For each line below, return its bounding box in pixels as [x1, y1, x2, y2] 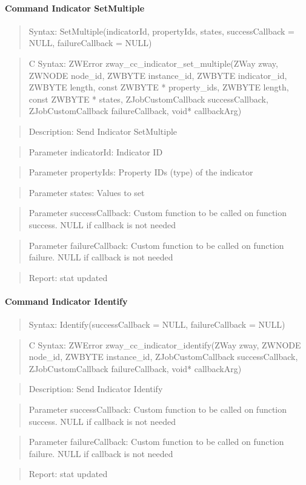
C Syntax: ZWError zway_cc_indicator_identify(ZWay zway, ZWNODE [28, 338, 301, 351]
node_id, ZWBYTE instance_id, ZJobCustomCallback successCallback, [28, 350, 298, 363]
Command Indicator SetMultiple [5, 1, 145, 14]
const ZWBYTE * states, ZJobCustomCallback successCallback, [28, 92, 268, 105]
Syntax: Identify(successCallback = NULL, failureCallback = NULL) [28, 318, 285, 331]
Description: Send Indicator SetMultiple [28, 124, 178, 137]
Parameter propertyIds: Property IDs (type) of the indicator [28, 166, 253, 178]
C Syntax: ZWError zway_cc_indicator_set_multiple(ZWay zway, [28, 56, 278, 69]
